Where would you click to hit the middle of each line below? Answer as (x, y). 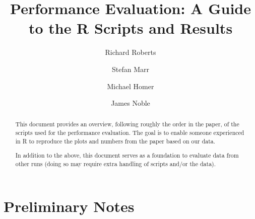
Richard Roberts (131, 52)
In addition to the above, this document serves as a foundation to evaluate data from (127, 155)
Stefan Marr (131, 69)
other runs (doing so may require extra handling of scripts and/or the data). (116, 164)
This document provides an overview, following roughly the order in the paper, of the (127, 124)
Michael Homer (131, 86)
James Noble (131, 103)
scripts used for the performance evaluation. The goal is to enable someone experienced (130, 133)
